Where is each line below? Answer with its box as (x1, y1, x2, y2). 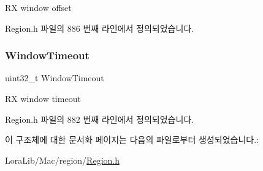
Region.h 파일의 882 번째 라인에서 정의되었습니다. (5, 112, 194, 125)
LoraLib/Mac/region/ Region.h (5, 153, 120, 166)
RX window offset (5, 1, 72, 13)
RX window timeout (5, 92, 81, 104)
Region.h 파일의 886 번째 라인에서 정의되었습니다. (5, 21, 194, 34)
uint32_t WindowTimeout (5, 71, 104, 84)
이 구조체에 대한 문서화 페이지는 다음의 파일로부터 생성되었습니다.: (5, 133, 259, 146)
